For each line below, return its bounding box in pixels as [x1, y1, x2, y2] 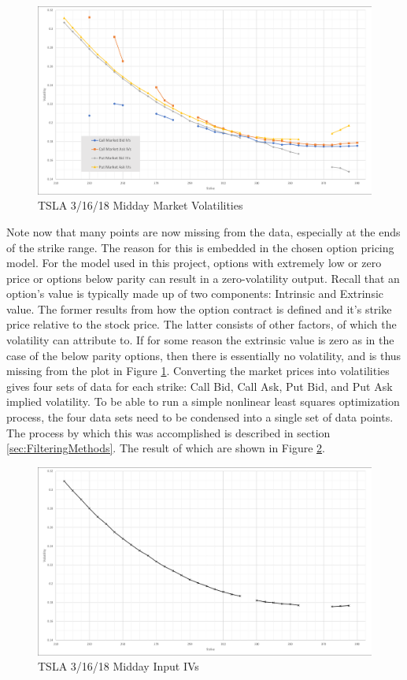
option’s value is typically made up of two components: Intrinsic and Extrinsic [6, 285, 384, 302]
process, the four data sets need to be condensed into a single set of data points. [6, 409, 394, 425]
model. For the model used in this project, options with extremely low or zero [6, 255, 382, 271]
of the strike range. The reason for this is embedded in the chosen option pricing [6, 239, 394, 255]
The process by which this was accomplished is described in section [6, 424, 331, 440]
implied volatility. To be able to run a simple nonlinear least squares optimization [6, 393, 400, 410]
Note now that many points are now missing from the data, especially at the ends [6, 223, 401, 240]
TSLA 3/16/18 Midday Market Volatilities [38, 197, 243, 214]
